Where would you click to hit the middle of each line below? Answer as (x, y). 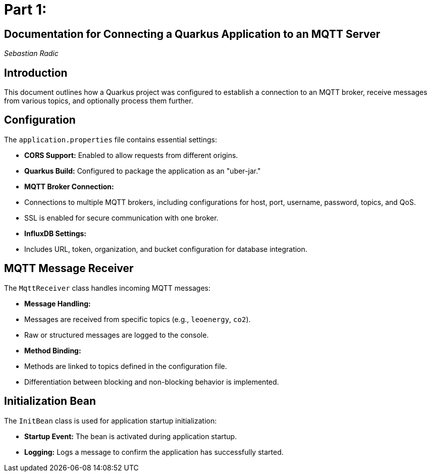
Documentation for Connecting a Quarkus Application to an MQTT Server (192, 34)
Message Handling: (58, 303)
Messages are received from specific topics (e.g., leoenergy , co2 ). (138, 319)
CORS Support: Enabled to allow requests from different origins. (131, 155)
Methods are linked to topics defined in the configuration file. (126, 366)
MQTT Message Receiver (69, 269)
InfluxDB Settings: (56, 233)
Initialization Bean (50, 401)
